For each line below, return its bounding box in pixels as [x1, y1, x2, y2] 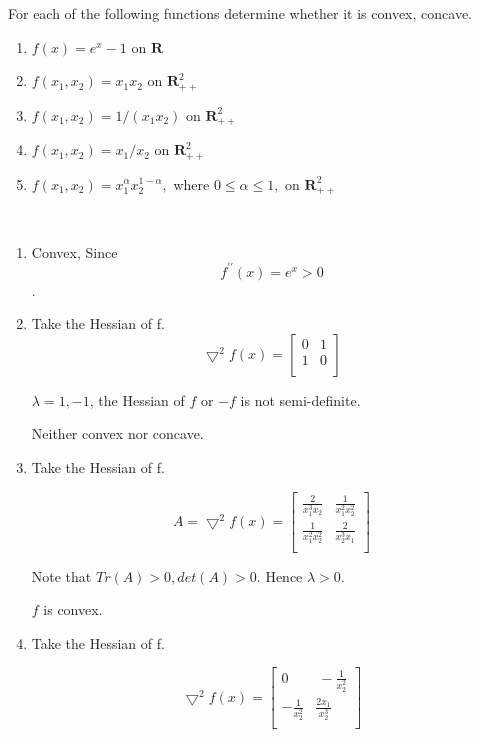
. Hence [256, 565, 303, 586]
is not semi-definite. [240, 389, 361, 410]
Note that [31, 565, 92, 586]
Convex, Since [31, 241, 118, 262]
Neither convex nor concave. [31, 423, 204, 444]
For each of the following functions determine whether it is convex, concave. [8, 3, 473, 23]
